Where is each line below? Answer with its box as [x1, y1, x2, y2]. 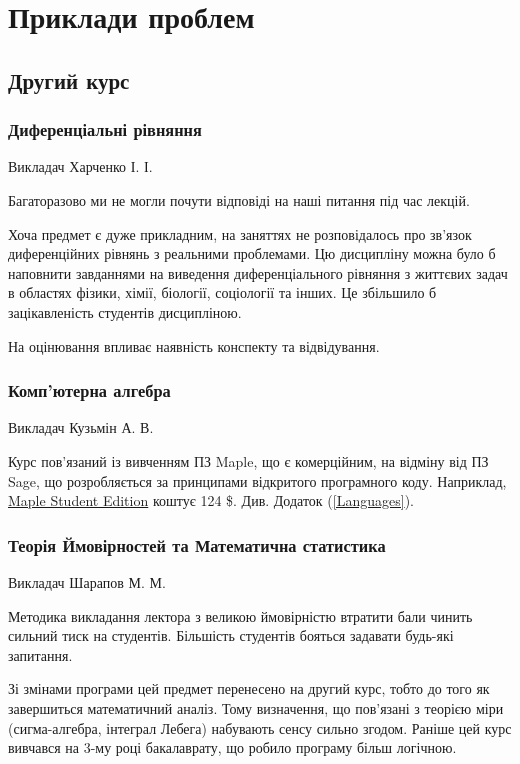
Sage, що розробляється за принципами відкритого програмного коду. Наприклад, [8, 470, 507, 491]
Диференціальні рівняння [8, 117, 202, 142]
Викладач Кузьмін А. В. [8, 417, 154, 438]
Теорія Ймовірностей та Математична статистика [8, 532, 386, 557]
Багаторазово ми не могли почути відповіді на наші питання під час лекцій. [8, 189, 470, 210]
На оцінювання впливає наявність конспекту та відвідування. [8, 335, 380, 356]
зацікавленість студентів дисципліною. [8, 301, 242, 322]
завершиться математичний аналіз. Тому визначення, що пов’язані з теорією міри [8, 697, 504, 718]
